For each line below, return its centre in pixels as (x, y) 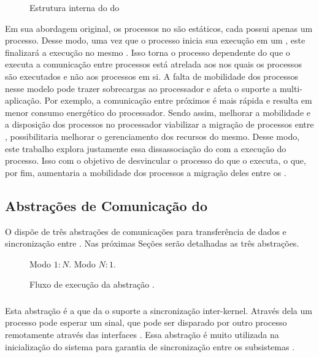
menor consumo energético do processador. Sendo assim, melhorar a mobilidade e (158, 112)
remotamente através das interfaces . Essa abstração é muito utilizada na (142, 334)
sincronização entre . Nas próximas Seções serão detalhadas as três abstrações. (152, 243)
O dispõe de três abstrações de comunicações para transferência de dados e (146, 231)
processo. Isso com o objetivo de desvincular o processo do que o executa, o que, (156, 160)
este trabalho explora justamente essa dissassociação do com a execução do (146, 148)
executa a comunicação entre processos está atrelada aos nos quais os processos (153, 64)
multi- (291, 88)
